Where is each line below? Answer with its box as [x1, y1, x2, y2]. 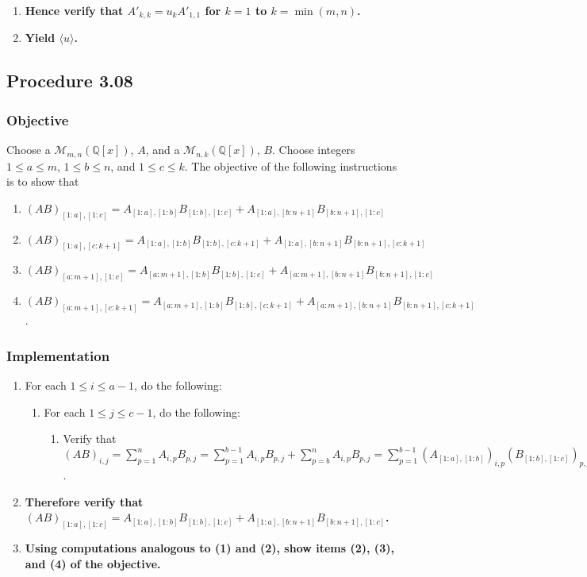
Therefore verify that [25, 493, 144, 510]
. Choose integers [272, 141, 355, 158]
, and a [145, 141, 180, 158]
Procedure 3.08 [6, 68, 133, 93]
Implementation [6, 345, 110, 365]
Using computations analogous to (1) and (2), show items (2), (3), [25, 540, 394, 556]
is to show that [6, 173, 79, 190]
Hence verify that [25, 2, 124, 18]
